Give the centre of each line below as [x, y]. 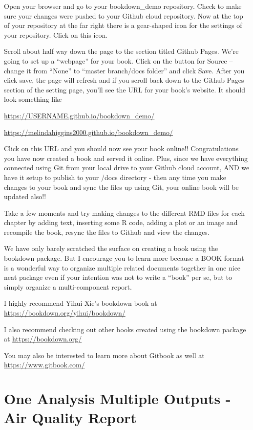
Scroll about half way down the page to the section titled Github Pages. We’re [121, 51]
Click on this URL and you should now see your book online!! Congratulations [121, 148]
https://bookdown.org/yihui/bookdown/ [65, 313]
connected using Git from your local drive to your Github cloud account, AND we [127, 168]
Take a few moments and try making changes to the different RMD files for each [125, 213]
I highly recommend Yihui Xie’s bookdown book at [81, 303]
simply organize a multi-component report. [68, 286]
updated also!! [25, 196]
